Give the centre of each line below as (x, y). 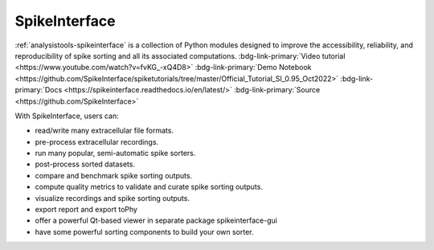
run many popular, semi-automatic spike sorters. (115, 154)
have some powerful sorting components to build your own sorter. (144, 232)
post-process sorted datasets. (85, 164)
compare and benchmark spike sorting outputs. (114, 175)
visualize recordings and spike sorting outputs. (113, 198)
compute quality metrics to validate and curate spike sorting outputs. (149, 187)
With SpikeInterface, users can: (67, 116)
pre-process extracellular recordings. (97, 141)
